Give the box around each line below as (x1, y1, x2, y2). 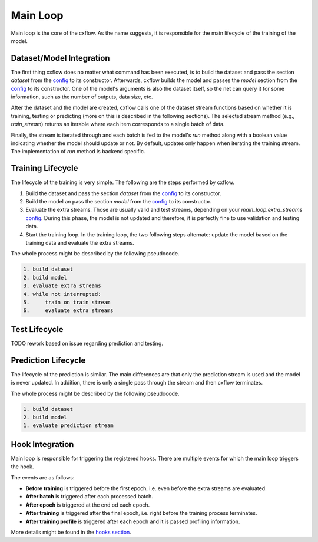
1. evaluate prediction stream (23, 422, 114, 429)
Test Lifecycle (11, 324, 64, 334)
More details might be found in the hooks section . (11, 528, 132, 536)
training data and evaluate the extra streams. (25, 239, 134, 246)
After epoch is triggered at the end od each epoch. (25, 501, 150, 508)
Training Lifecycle (11, 163, 78, 173)
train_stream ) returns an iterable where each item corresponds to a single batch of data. (11, 121, 225, 128)
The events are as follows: (11, 474, 75, 481)
